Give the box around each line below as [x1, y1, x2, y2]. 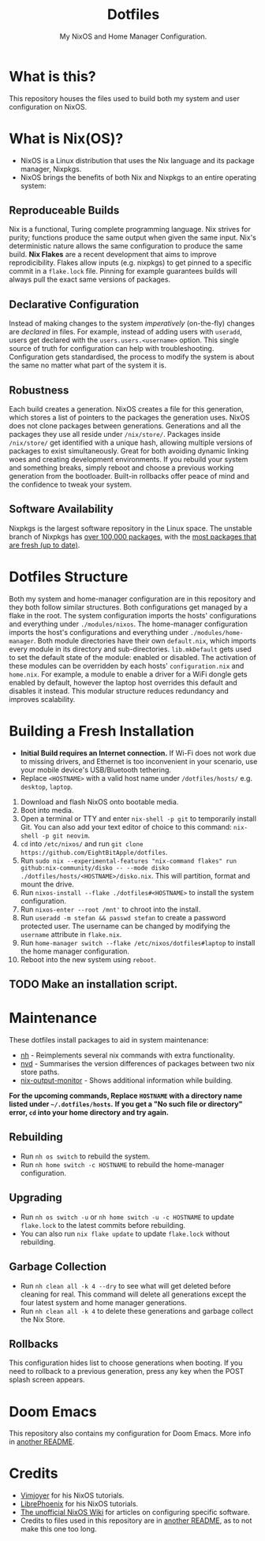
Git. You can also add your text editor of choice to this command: [20, 822, 232, 831]
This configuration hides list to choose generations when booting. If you [9, 1358, 243, 1367]
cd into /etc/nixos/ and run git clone [20, 838, 144, 849]
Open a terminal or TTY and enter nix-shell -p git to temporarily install [20, 814, 257, 823]
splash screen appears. [9, 1375, 85, 1385]
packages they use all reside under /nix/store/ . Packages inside [9, 430, 221, 439]
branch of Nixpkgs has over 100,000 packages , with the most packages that [9, 532, 257, 541]
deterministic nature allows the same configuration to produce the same [9, 241, 243, 251]
